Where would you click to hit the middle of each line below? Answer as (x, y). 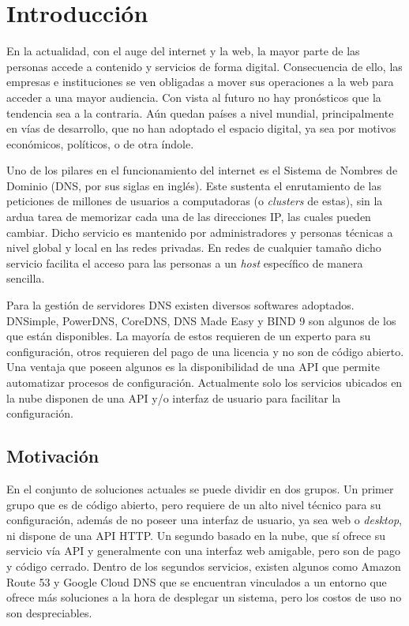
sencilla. (26, 278)
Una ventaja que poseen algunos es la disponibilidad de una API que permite (193, 367)
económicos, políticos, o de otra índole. (100, 143)
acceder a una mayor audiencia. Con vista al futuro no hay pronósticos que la (194, 97)
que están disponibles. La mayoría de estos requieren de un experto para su (189, 336)
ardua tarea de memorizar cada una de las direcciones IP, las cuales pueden (189, 217)
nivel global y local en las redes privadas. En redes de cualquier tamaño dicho (194, 247)
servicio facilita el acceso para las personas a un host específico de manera (185, 262)
